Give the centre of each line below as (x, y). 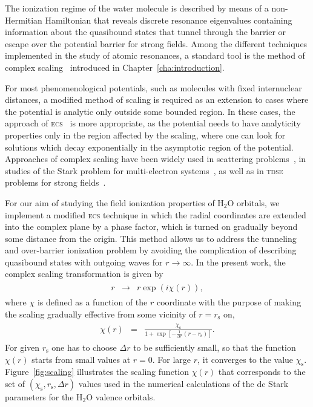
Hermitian (24, 20)
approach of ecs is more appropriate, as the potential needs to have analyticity (153, 123)
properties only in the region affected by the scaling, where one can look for (145, 135)
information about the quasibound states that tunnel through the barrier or (146, 32)
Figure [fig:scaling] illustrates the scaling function (97, 372)
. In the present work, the (238, 262)
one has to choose (84, 347)
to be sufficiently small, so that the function (215, 347)
